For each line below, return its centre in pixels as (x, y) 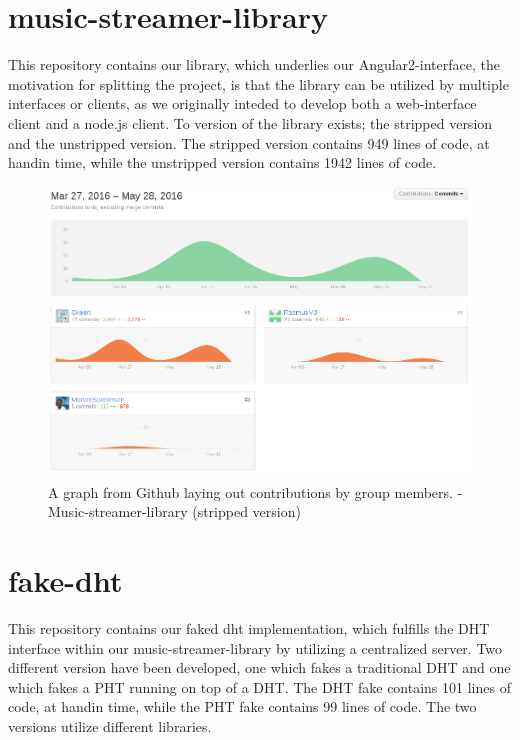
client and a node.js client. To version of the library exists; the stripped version (250, 122)
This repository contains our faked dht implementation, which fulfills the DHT (249, 627)
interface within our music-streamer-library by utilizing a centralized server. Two (255, 647)
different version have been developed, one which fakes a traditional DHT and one (259, 667)
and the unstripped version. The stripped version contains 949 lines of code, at (249, 142)
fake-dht (65, 579)
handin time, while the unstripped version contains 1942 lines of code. (222, 162)
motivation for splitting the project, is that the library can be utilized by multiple (258, 83)
